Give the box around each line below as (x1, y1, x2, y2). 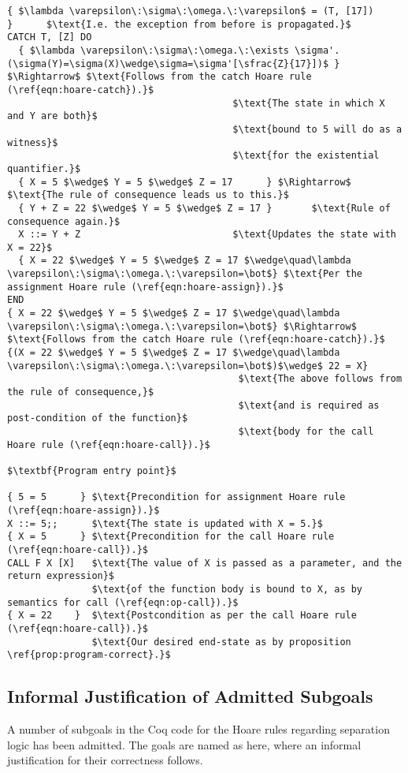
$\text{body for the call (238, 426, 374, 437)
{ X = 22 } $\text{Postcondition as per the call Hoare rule (7, 610, 357, 622)
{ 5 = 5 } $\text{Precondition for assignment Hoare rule (7, 491, 346, 503)
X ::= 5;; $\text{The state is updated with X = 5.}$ (7, 517, 323, 529)
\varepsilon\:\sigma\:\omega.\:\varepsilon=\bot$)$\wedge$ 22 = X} (7, 360, 369, 372)
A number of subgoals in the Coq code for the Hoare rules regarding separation (7, 721, 390, 738)
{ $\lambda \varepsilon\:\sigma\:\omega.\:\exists (18, 44, 289, 56)
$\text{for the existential (232, 150, 380, 162)
